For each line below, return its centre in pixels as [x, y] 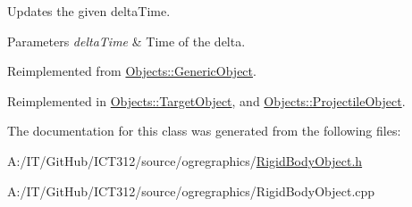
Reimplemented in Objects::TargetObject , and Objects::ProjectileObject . [206, 100]
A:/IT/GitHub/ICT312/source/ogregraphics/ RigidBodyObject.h [185, 160]
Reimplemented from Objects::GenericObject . [132, 71]
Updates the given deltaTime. [89, 11]
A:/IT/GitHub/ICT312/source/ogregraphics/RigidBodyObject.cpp [191, 190]
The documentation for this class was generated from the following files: [204, 131]
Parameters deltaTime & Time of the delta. [126, 41]
